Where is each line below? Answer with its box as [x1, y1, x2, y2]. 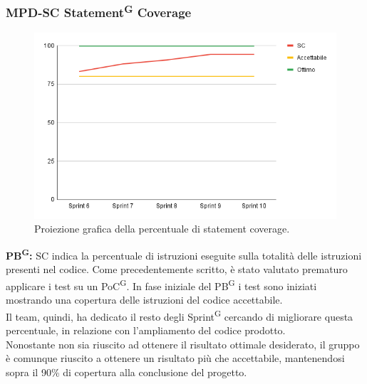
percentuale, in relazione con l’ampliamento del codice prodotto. [6, 322, 286, 337]
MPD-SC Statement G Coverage [6, 1, 192, 21]
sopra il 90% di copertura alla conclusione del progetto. [6, 364, 247, 379]
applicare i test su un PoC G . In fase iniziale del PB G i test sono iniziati [6, 276, 317, 293]
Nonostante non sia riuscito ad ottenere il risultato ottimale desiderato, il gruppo [6, 336, 360, 351]
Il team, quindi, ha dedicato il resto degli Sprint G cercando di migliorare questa [6, 306, 353, 324]
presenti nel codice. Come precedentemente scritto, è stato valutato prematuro [6, 262, 348, 277]
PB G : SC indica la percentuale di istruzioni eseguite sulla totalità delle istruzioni [6, 246, 362, 262]
